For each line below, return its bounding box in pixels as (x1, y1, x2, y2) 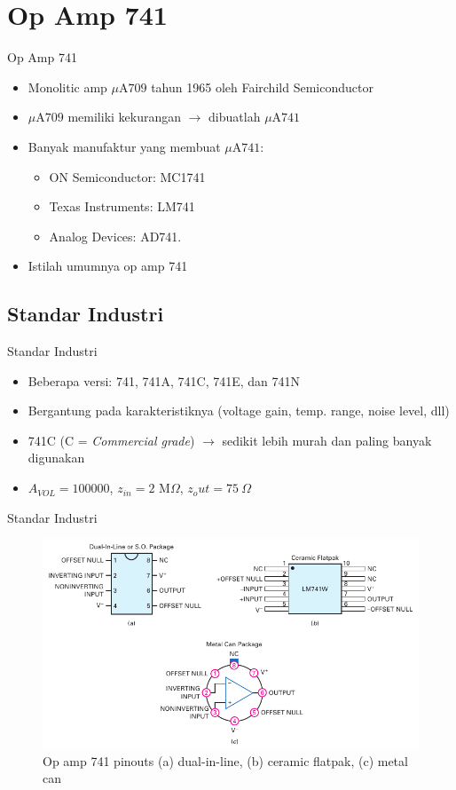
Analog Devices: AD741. (49, 226, 182, 245)
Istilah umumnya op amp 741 (28, 257, 188, 275)
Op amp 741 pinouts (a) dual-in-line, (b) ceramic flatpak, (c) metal (43, 751, 408, 770)
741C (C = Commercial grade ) (28, 431, 195, 449)
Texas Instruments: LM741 (49, 197, 195, 216)
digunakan (28, 448, 85, 467)
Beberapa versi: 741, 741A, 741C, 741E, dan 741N (28, 371, 301, 390)
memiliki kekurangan (67, 107, 182, 126)
